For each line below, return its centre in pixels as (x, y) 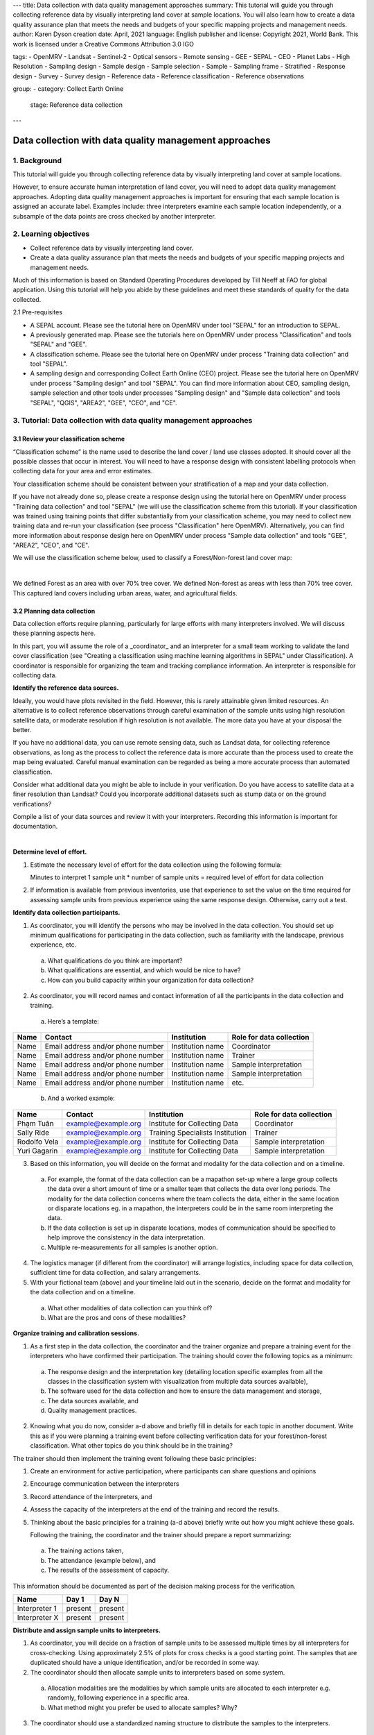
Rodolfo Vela (38, 1142)
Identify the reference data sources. (66, 688)
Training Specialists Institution (198, 1133)
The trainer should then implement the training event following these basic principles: (134, 1458)
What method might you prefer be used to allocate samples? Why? (143, 1707)
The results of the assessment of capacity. (108, 1570)
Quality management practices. (92, 1411)
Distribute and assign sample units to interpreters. (87, 1630)
